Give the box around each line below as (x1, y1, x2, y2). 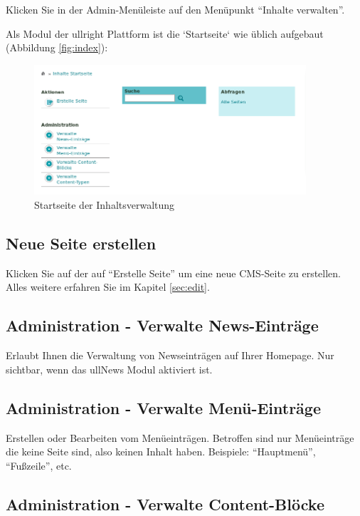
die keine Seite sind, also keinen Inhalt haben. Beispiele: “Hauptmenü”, (6, 444, 316, 459)
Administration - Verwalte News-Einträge (6, 314, 319, 336)
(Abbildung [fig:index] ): (6, 40, 108, 55)
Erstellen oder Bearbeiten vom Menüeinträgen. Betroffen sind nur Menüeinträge (6, 430, 354, 445)
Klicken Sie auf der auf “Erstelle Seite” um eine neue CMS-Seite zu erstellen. (6, 265, 341, 280)
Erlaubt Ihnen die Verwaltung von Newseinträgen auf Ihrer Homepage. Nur (6, 348, 334, 363)
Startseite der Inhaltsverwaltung (34, 197, 175, 212)
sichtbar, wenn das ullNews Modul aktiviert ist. (6, 361, 213, 376)
